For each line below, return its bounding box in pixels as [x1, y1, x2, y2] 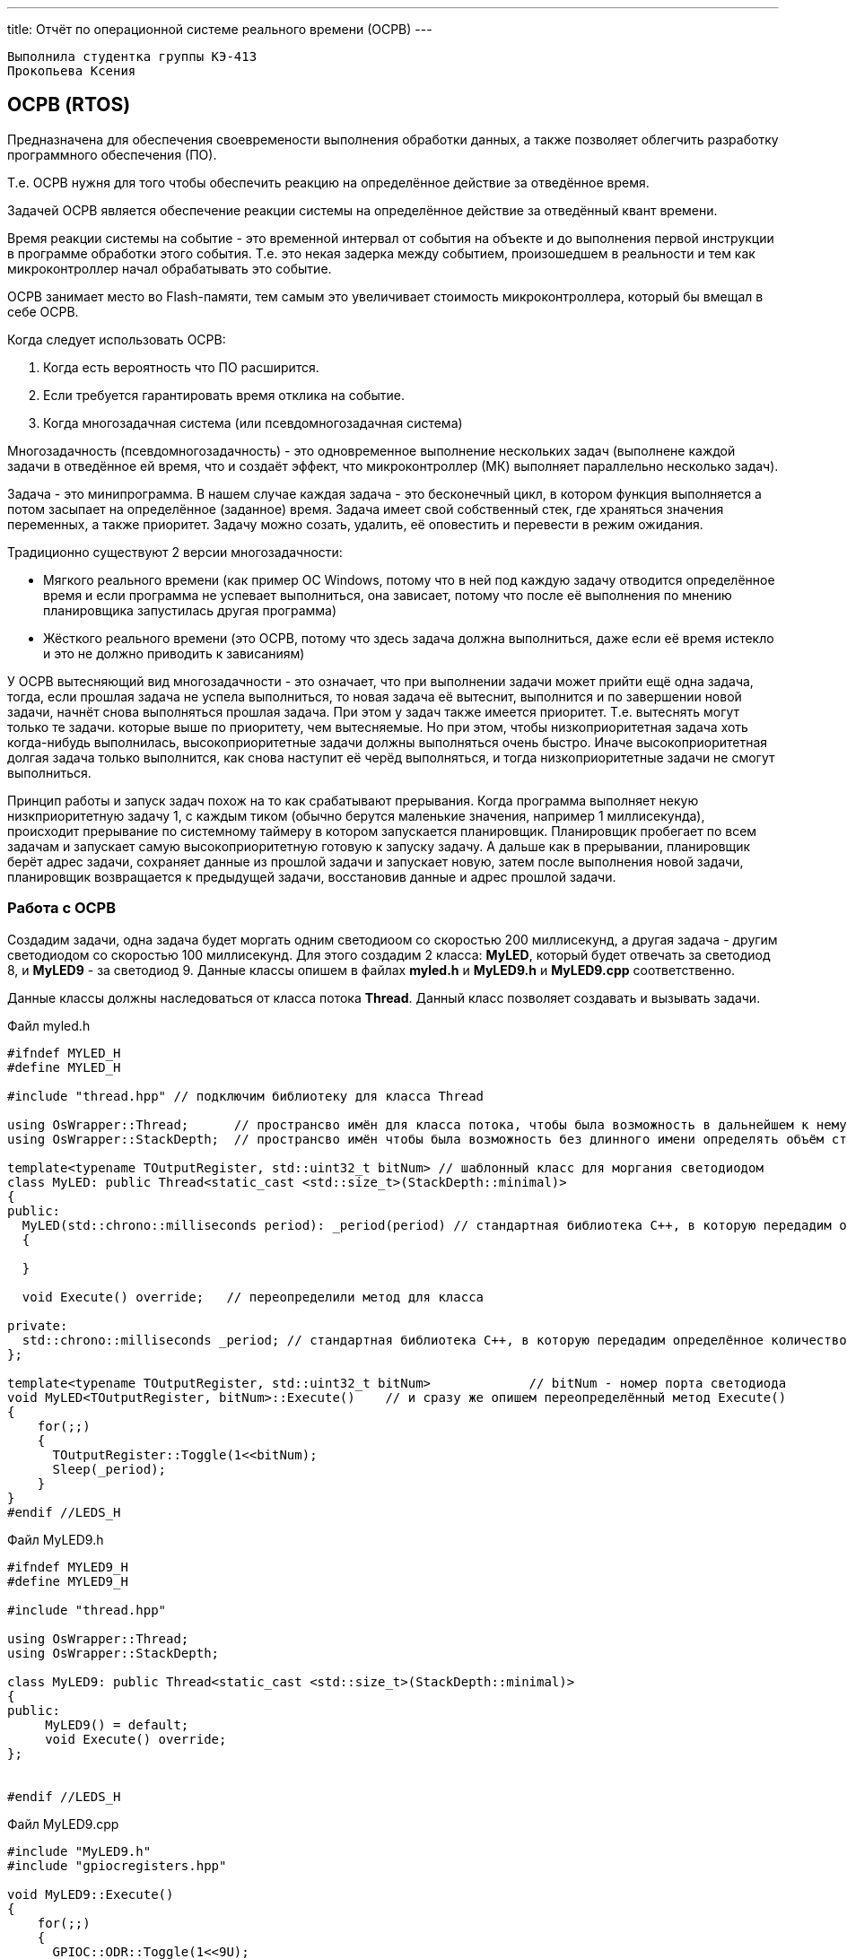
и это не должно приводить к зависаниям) [43, 645, 305, 661]
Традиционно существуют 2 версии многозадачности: [7, 544, 343, 560]
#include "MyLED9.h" [7, 1843, 152, 1859]
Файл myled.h [7, 1017, 91, 1033]
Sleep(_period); [52, 1461, 167, 1476]
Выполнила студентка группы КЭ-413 [7, 49, 258, 64]
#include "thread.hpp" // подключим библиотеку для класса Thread [7, 1088, 485, 1103]
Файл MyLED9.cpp [7, 1815, 119, 1832]
